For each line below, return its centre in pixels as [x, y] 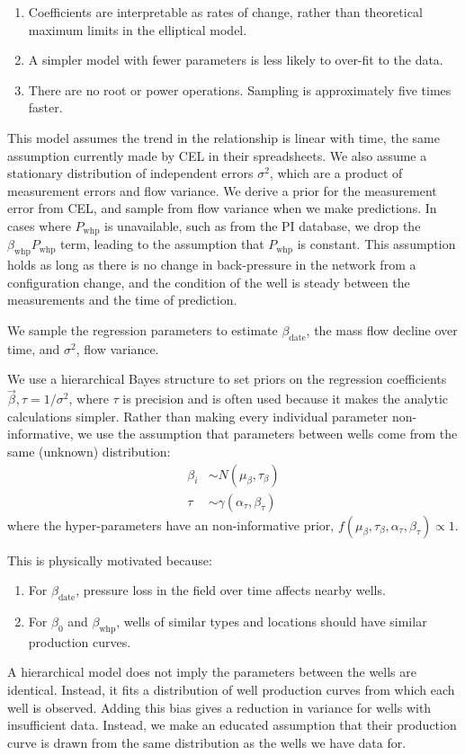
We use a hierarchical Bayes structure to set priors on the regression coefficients [227, 379]
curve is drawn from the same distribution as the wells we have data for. [207, 742]
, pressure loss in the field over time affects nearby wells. [231, 590]
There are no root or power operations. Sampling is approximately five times [240, 89]
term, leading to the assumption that [162, 244]
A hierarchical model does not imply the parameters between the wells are [212, 672]
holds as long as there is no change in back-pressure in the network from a [212, 265]
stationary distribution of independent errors [130, 173]
